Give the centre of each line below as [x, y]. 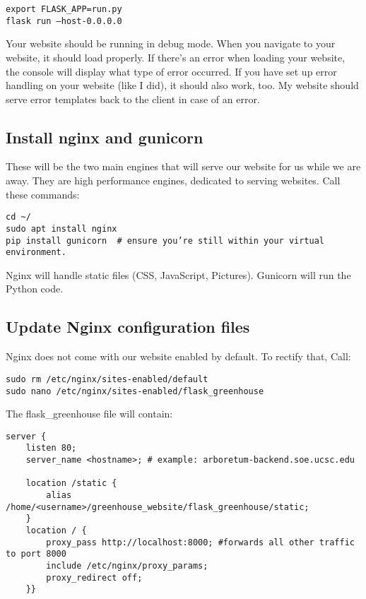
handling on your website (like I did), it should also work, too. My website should [182, 85]
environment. [36, 253]
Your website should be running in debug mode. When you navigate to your [171, 43]
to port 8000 [36, 554]
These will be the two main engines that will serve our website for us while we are [183, 166]
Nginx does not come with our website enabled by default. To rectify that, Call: [178, 356]
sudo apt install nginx [61, 229]
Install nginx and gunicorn [105, 137]
